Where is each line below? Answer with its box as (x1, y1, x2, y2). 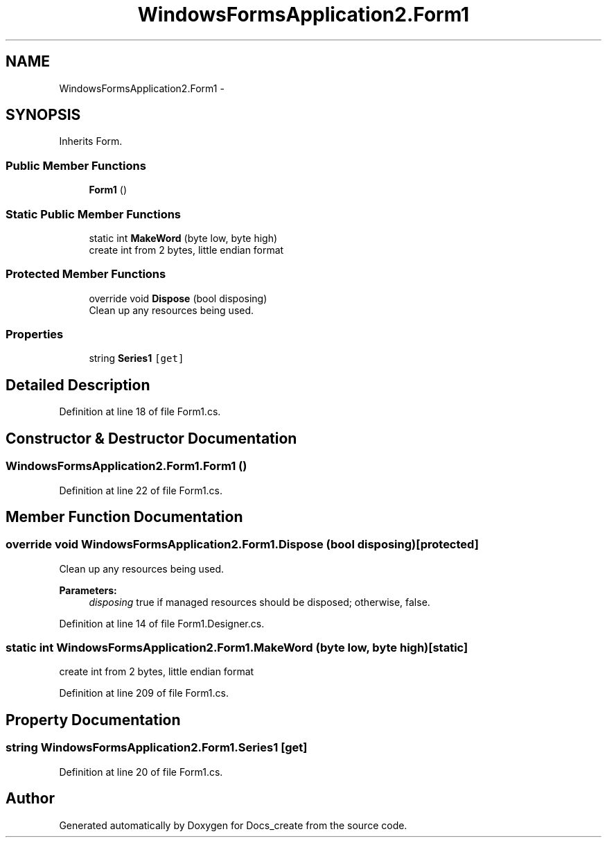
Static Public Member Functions (6, 207, 182, 221)
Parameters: (59, 584, 117, 596)
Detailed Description (6, 376, 150, 394)
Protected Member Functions (6, 267, 166, 281)
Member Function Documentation (6, 507, 243, 525)
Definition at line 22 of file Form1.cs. (59, 484, 223, 496)
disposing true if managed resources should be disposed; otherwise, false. (89, 596, 430, 608)
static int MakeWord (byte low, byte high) (89, 232, 278, 244)
